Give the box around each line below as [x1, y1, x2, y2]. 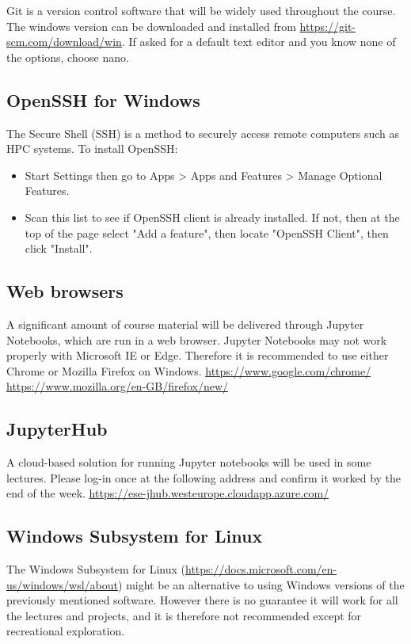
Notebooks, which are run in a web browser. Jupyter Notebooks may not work [6, 331, 387, 348]
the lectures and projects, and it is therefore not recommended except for [6, 607, 362, 623]
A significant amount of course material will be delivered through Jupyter [6, 315, 364, 332]
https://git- [299, 17, 356, 34]
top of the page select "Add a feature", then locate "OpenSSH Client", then [25, 224, 389, 241]
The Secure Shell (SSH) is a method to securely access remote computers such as [6, 124, 400, 141]
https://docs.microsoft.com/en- [185, 561, 337, 577]
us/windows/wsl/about [6, 576, 119, 593]
